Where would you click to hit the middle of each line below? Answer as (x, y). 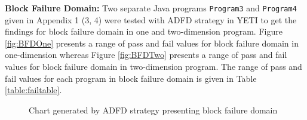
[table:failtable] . (33, 90)
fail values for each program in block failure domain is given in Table (131, 78)
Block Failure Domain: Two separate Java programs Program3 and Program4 (151, 8)
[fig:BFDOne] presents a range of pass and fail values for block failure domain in (152, 43)
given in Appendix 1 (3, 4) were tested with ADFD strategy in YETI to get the (151, 19)
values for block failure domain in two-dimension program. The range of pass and (153, 67)
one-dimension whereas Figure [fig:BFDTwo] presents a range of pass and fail (146, 55)
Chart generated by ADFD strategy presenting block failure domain (153, 110)
